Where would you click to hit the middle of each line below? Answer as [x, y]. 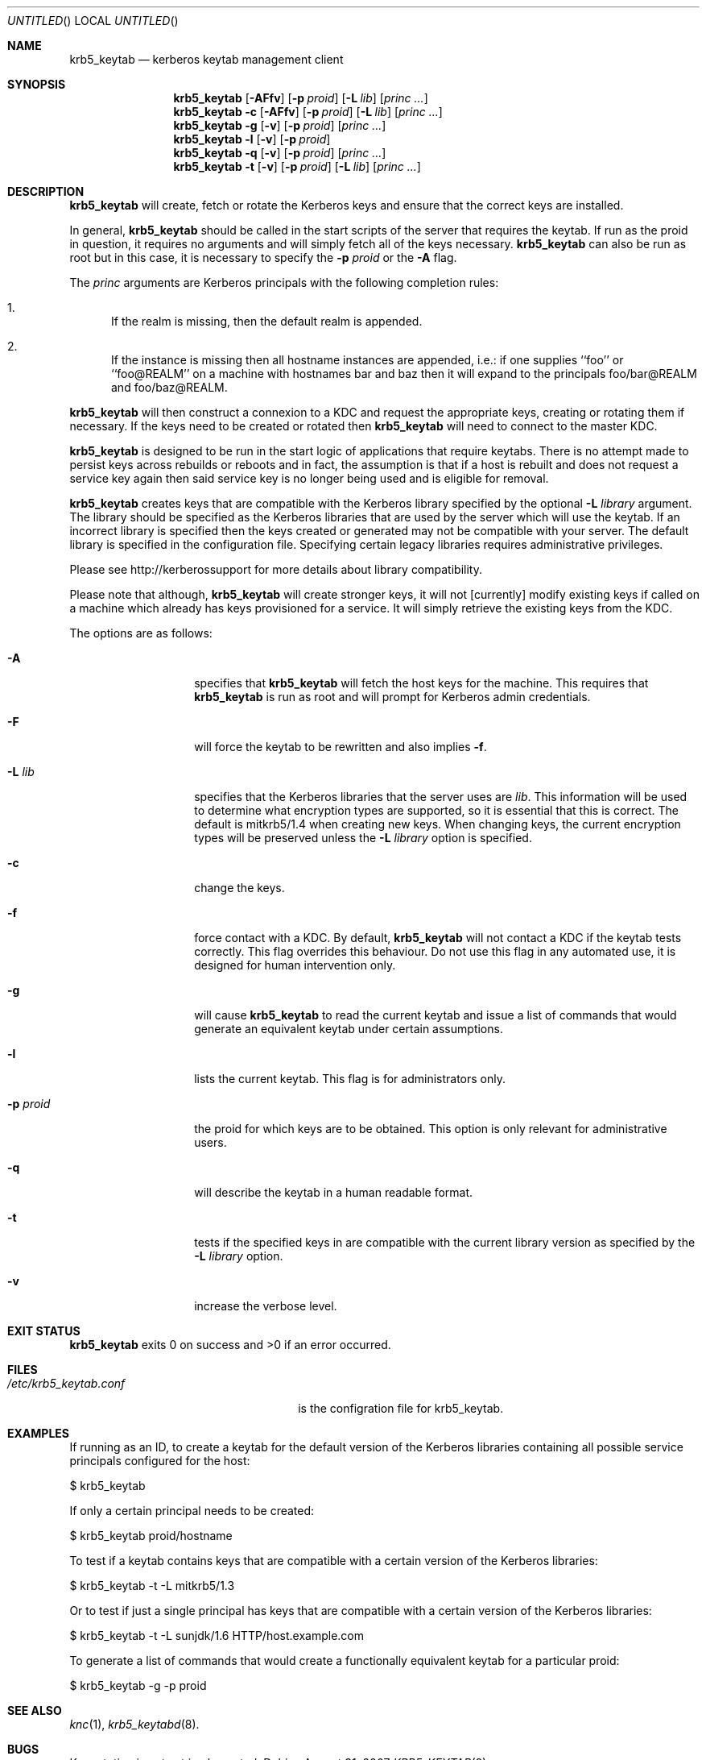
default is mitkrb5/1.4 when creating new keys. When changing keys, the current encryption [438, 824]
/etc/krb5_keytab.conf [66, 1383]
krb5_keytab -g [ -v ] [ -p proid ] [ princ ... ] [280, 125]
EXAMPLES [38, 1433]
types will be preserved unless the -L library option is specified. [363, 838]
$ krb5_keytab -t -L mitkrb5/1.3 [152, 1586]
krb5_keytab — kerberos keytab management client [206, 59]
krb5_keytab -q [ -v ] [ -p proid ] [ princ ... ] [280, 153]
